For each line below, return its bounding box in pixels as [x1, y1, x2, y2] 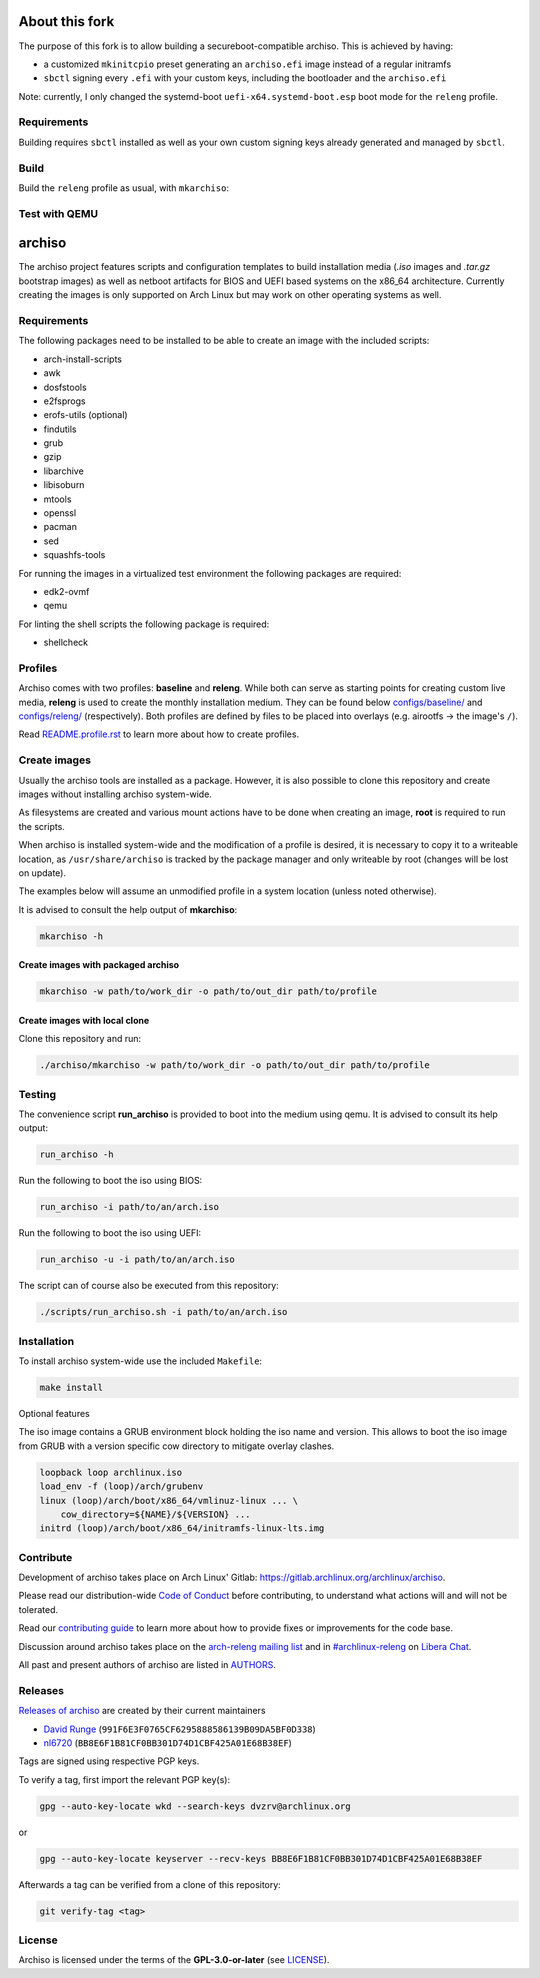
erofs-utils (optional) [43, 409, 129, 421]
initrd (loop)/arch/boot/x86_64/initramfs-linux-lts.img [39, 1523, 325, 1534]
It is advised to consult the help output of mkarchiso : [18, 903, 238, 915]
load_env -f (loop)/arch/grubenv [39, 1481, 204, 1492]
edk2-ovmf [43, 586, 90, 597]
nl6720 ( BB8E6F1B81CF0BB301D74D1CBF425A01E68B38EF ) [43, 1736, 292, 1749]
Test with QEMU [18, 206, 99, 220]
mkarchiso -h [39, 930, 104, 942]
